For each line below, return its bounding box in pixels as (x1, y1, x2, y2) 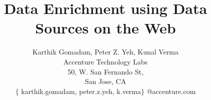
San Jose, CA (84, 76, 126, 86)
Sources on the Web (35, 17, 176, 38)
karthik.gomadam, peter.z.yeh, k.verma (21, 85, 141, 96)
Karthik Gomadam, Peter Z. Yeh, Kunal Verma (32, 46, 179, 57)
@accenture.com (146, 85, 196, 96)
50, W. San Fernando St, (67, 66, 143, 76)
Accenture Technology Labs (63, 56, 148, 66)
